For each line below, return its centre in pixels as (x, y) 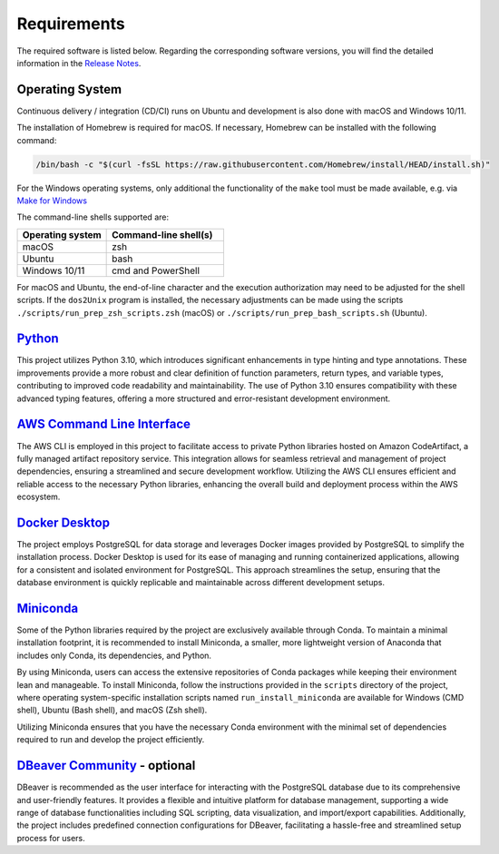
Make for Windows (52, 201)
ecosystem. (39, 497)
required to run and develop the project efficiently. (111, 740)
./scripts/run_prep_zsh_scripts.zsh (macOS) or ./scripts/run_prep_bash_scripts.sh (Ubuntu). (222, 312)
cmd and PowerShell (156, 270)
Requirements (71, 24)
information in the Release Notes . (79, 63)
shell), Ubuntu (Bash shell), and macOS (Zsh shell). (112, 710)
